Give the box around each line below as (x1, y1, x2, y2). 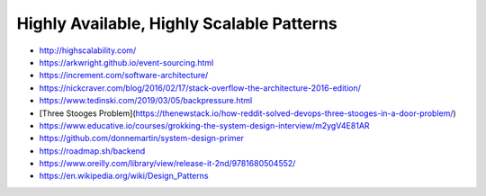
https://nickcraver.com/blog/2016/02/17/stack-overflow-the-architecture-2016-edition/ (39, 82, 362, 94)
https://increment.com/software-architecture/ (39, 70, 209, 81)
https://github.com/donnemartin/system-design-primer (39, 133, 245, 144)
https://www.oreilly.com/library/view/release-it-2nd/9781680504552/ (39, 158, 296, 169)
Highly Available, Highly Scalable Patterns (16, 13, 337, 33)
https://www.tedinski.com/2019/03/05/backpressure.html (39, 95, 253, 106)
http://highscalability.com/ (39, 45, 137, 56)
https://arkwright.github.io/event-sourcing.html (39, 57, 214, 67)
